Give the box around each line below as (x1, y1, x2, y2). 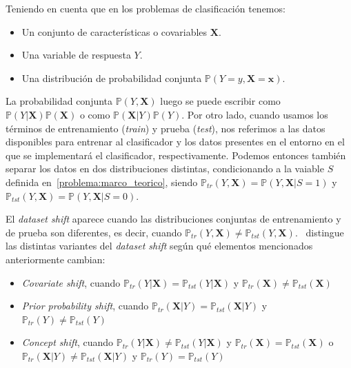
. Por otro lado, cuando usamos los (181, 107, 328, 121)
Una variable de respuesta (21, 48, 131, 62)
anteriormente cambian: (6, 252, 106, 266)
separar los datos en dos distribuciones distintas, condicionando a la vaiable (6, 161, 324, 176)
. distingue (294, 225, 344, 239)
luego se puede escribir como (160, 94, 281, 108)
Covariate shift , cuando (21, 275, 121, 289)
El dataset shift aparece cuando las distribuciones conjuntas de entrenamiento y (6, 212, 341, 226)
